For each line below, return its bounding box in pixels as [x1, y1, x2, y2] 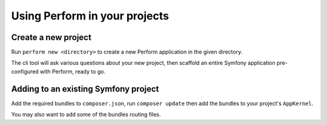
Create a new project [11, 32, 92, 42]
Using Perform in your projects [11, 9, 170, 22]
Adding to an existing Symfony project [11, 84, 159, 94]
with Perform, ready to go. [39, 67, 106, 75]
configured [11, 67, 39, 75]
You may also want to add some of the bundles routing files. [11, 111, 161, 118]
